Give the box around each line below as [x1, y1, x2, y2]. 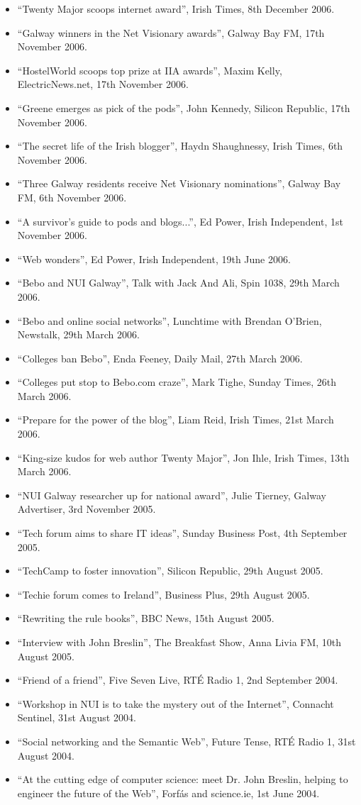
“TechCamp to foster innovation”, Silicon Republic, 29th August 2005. [17, 563, 323, 578]
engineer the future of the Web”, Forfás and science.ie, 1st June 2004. [17, 785, 320, 800]
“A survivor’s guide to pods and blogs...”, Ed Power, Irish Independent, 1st [17, 213, 343, 228]
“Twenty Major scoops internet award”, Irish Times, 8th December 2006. [17, 1, 335, 16]
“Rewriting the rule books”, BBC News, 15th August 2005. [17, 611, 274, 626]
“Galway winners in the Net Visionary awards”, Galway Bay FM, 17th [17, 25, 325, 40]
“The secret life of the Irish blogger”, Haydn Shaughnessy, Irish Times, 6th [17, 138, 343, 153]
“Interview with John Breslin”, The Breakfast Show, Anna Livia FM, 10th [17, 635, 342, 649]
